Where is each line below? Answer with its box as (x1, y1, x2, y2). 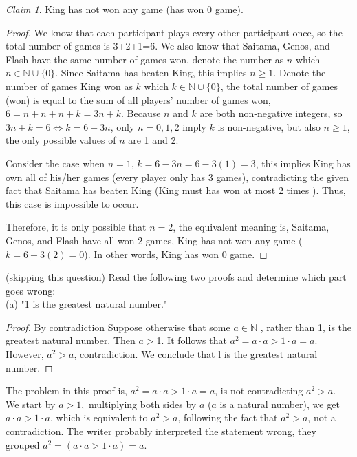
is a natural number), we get (219, 396, 340, 411)
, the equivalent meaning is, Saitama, (173, 220, 329, 234)
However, (6, 347, 44, 361)
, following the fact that (177, 410, 278, 425)
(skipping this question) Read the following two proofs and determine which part (6, 270, 347, 284)
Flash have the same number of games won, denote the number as (6, 52, 284, 66)
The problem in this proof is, (6, 383, 127, 398)
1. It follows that (156, 333, 227, 348)
